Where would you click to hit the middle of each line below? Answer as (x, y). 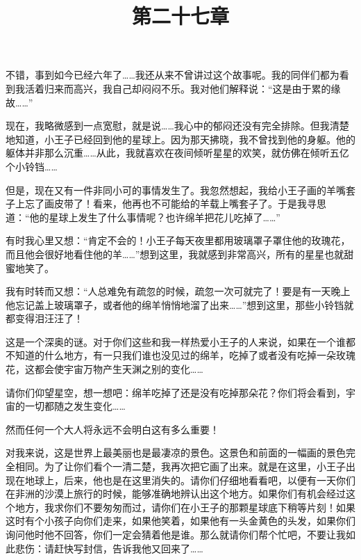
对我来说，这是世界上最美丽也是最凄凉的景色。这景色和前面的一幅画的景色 (176, 453)
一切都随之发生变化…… (75, 406)
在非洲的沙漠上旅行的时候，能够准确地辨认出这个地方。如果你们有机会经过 (176, 494)
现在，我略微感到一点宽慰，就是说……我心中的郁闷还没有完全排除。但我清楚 (177, 126)
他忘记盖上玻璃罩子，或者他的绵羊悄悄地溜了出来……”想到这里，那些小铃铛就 (180, 304)
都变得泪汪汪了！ (44, 318)
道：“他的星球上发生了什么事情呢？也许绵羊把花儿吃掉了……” (143, 217)
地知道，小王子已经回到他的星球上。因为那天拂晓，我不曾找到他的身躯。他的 (180, 139)
